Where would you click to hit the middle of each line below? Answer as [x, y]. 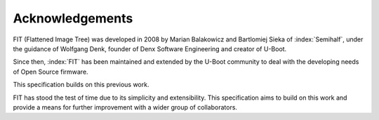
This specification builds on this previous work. [81, 85]
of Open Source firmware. [51, 72]
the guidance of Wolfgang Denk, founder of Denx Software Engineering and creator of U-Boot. [150, 48]
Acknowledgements [73, 18]
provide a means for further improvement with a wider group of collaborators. [125, 107]
